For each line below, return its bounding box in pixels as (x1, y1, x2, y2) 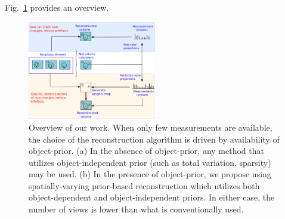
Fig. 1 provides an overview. (5, 1, 109, 13)
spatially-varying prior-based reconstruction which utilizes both (29, 179, 260, 192)
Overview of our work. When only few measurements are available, (29, 121, 272, 133)
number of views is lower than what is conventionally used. (29, 203, 244, 215)
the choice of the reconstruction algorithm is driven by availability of (29, 132, 280, 145)
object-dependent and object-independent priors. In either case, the (29, 191, 275, 203)
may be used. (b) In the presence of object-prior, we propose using (29, 168, 271, 180)
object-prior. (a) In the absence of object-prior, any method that (29, 144, 264, 157)
